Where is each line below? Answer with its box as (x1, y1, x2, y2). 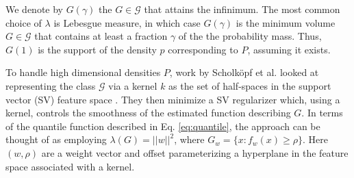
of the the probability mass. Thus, (178, 29, 322, 43)
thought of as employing (5, 132, 107, 147)
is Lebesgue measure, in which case (53, 15, 201, 29)
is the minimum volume (236, 15, 336, 29)
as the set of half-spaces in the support (168, 78, 331, 92)
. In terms (301, 105, 343, 120)
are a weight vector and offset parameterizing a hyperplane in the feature (41, 145, 349, 160)
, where (174, 132, 205, 147)
